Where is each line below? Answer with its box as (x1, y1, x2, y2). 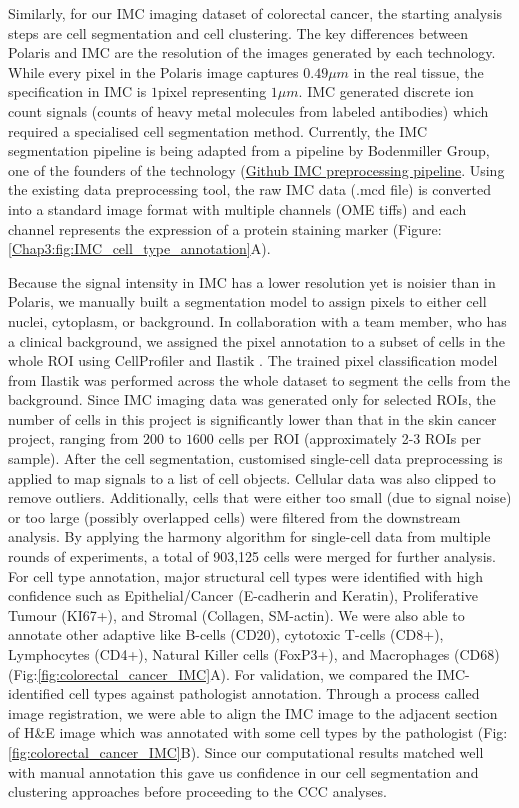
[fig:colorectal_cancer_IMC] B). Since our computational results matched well (8, 741, 484, 762)
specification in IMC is (8, 81, 147, 102)
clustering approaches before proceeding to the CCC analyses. (8, 781, 387, 802)
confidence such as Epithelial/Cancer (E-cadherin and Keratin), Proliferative (8, 585, 478, 606)
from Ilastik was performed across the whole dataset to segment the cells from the (8, 369, 511, 390)
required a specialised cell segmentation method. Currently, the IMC (8, 120, 428, 141)
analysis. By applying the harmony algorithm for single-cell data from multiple (8, 526, 491, 547)
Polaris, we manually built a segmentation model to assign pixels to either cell (8, 291, 487, 312)
